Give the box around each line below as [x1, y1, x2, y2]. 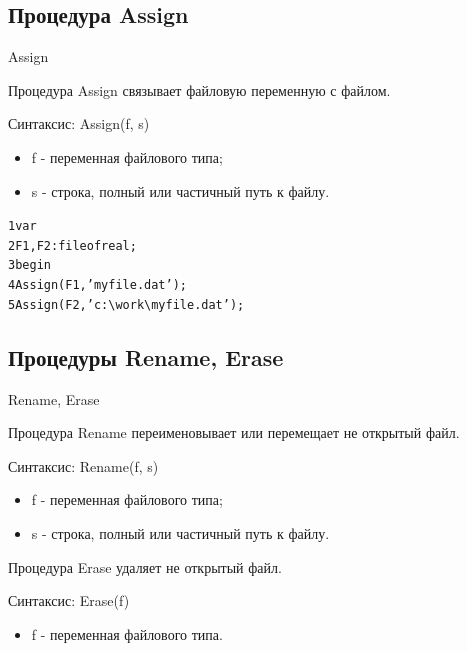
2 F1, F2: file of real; [8, 238, 137, 253]
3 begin [8, 258, 51, 273]
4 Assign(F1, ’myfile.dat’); [8, 278, 187, 293]
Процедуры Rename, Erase [8, 341, 284, 372]
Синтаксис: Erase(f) [8, 590, 130, 611]
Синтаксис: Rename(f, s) [8, 455, 159, 476]
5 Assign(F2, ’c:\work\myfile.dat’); [8, 297, 245, 312]
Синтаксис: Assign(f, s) [8, 113, 150, 134]
